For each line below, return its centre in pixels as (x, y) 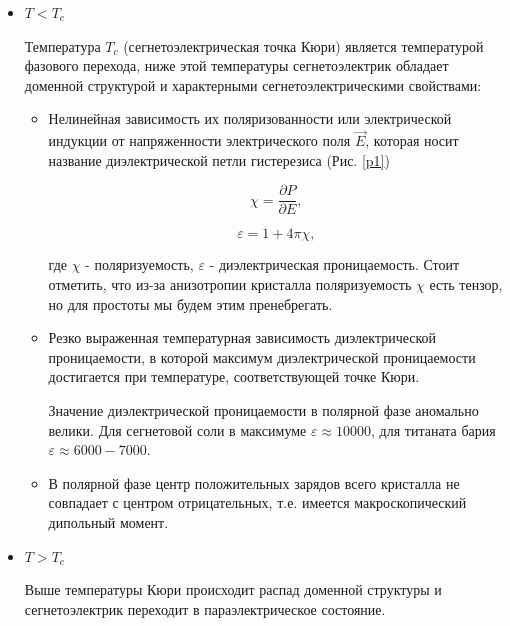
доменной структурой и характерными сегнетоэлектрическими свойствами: (253, 84)
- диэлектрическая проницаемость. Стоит (334, 264)
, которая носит (412, 140)
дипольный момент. (108, 521)
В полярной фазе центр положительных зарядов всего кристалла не (254, 482)
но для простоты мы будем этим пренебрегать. (190, 303)
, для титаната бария (433, 429)
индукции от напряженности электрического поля (199, 140)
